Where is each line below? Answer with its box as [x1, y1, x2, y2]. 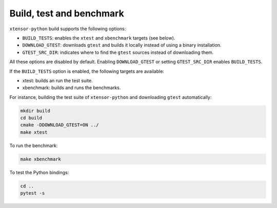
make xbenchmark [20, 156, 62, 162]
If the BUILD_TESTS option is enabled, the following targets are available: [9, 68, 164, 74]
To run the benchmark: [9, 142, 58, 149]
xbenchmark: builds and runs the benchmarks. [22, 85, 121, 91]
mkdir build [20, 108, 51, 114]
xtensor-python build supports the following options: [9, 26, 126, 32]
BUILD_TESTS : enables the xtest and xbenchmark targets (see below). [22, 35, 175, 41]
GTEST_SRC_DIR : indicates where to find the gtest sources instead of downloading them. [22, 49, 214, 55]
